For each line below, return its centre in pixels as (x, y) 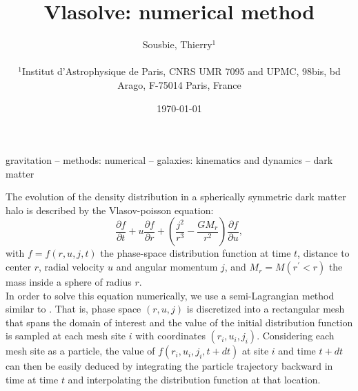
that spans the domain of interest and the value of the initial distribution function (179, 322)
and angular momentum (167, 267)
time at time (32, 380)
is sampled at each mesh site (66, 336)
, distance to (324, 253)
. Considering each (296, 336)
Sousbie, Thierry (177, 44)
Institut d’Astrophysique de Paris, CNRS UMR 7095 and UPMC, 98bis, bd (181, 71)
